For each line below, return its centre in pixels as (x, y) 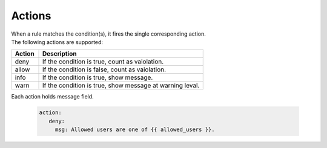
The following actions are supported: (57, 42)
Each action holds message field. (52, 97)
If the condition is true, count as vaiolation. (103, 62)
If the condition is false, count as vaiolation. (104, 69)
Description (60, 54)
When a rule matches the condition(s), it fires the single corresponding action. (108, 34)
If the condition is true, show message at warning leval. (121, 86)
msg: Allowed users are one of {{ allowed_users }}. (135, 130)
